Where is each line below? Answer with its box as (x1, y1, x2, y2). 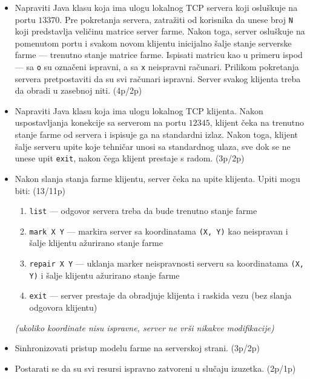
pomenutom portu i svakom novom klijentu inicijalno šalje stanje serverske (15, 36, 292, 49)
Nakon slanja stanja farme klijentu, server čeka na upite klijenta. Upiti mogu (15, 172, 300, 184)
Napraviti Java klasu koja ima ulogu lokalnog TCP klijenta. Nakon (15, 104, 263, 117)
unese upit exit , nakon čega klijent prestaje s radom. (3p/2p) (15, 152, 245, 164)
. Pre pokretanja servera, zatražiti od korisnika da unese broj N (59, 13, 293, 25)
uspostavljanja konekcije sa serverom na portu (15, 116, 186, 129)
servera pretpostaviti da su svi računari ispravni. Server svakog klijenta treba (15, 72, 301, 85)
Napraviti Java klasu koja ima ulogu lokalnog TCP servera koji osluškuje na (15, 1, 298, 13)
